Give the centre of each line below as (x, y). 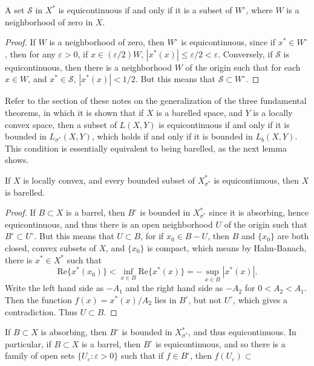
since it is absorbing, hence (259, 212)
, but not (205, 299)
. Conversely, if (245, 53)
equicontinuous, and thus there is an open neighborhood (109, 224)
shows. (17, 160)
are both (293, 236)
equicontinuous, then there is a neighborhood (88, 67)
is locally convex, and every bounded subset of (109, 180)
